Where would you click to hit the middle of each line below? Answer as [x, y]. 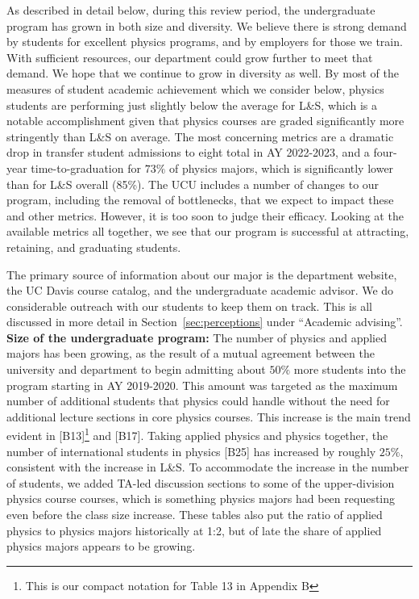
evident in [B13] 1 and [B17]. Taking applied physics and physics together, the [197, 434]
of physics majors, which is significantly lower [281, 168]
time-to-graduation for [86, 168]
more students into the [350, 369]
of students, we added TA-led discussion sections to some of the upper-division [201, 482]
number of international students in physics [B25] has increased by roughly [191, 451]
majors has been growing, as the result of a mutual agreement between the [191, 353]
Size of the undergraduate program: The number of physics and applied [197, 337]
